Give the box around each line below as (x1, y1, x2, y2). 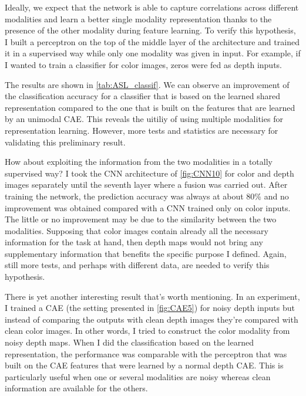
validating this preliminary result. (5, 136, 126, 148)
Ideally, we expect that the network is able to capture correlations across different (5, 1, 299, 13)
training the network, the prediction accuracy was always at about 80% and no (5, 189, 289, 202)
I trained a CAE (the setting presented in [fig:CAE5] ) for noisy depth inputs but (5, 302, 295, 314)
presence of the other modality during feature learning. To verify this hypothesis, (5, 24, 296, 36)
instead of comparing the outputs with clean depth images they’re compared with (5, 313, 298, 325)
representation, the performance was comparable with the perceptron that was (5, 347, 287, 360)
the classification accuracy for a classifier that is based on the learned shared (5, 90, 280, 102)
